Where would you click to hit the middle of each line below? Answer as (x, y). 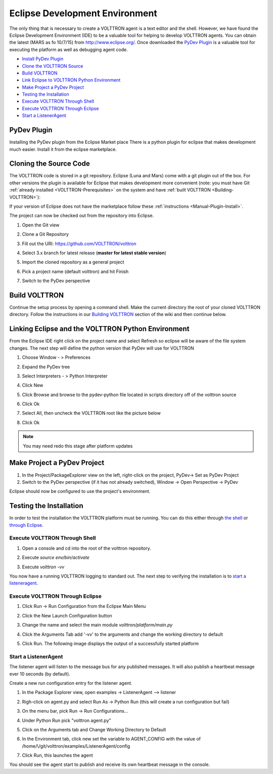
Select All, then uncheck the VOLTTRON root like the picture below (92, 413)
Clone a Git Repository (45, 234)
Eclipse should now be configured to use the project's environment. (80, 491)
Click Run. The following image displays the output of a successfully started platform (110, 644)
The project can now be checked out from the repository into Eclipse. (82, 216)
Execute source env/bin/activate (56, 558)
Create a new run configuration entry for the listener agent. (71, 683)
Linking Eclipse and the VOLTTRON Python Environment (99, 329)
